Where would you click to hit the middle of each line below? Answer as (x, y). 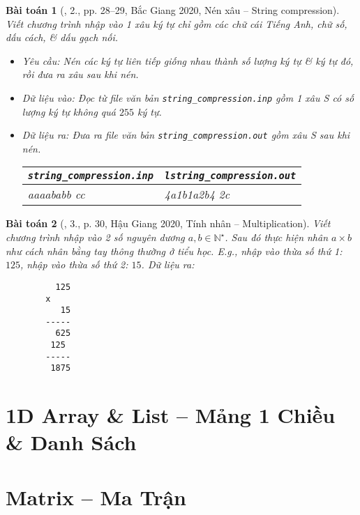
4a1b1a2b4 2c (197, 194)
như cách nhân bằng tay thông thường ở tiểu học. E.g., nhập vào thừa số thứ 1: (174, 251)
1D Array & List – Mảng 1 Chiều (171, 415)
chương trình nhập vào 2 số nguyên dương (95, 237)
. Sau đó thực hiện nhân (277, 237)
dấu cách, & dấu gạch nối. (62, 37)
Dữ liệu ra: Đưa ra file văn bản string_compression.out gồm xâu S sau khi (186, 135)
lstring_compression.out (230, 176)
